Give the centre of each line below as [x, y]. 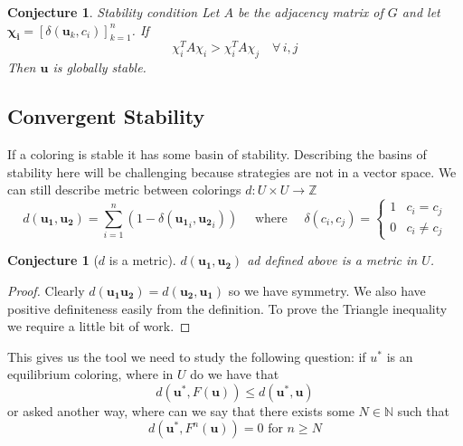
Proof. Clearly [46, 290]
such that [423, 410]
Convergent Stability [106, 116]
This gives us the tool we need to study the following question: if [187, 356]
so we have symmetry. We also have [327, 290]
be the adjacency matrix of [310, 12]
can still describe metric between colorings [124, 190]
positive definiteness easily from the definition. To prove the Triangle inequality [227, 308]
